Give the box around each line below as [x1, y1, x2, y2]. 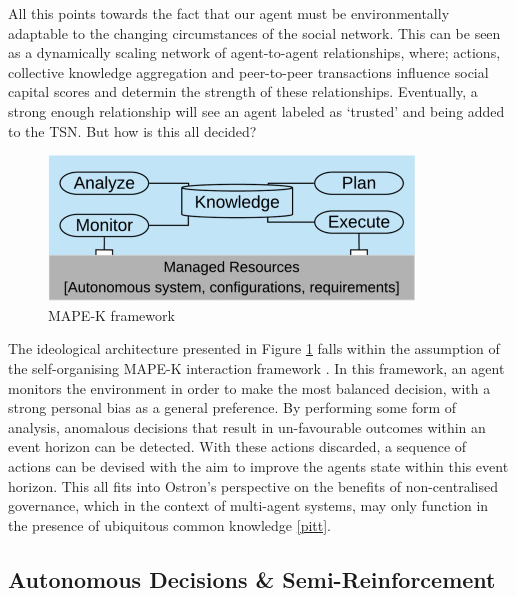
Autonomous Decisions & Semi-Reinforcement [8, 563, 496, 594]
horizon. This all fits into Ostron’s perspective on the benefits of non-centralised [8, 475, 498, 496]
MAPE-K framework [48, 304, 175, 325]
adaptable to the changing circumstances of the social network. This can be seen [8, 22, 501, 43]
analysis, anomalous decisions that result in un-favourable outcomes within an [8, 416, 486, 437]
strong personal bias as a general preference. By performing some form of [8, 397, 457, 418]
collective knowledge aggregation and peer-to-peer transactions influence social [8, 61, 489, 82]
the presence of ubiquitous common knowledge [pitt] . [8, 514, 332, 535]
